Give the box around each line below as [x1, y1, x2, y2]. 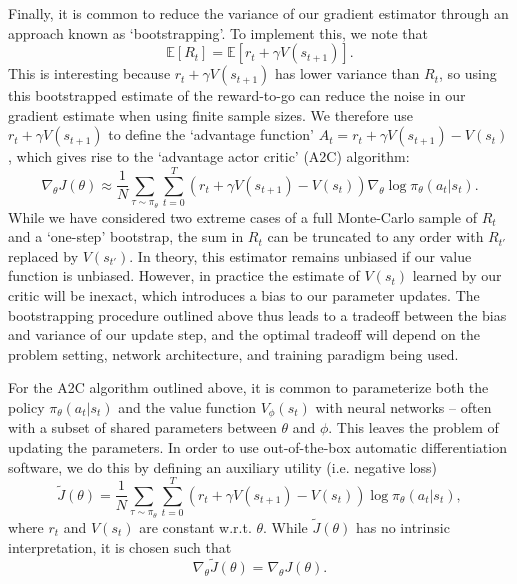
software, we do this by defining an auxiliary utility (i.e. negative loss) [8, 456, 437, 477]
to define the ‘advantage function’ [108, 124, 314, 145]
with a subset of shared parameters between [8, 417, 277, 438]
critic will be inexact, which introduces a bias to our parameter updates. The [8, 284, 480, 305]
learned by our [412, 265, 502, 286]
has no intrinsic [355, 516, 450, 537]
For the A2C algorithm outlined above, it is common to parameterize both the [8, 377, 489, 398]
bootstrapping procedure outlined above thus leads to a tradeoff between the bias [8, 304, 507, 325]
